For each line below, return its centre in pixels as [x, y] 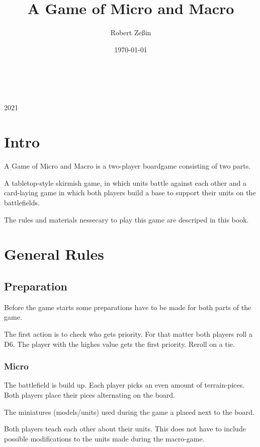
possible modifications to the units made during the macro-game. [104, 438]
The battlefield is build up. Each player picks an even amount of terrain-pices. [124, 385]
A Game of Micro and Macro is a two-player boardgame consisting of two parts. [127, 166]
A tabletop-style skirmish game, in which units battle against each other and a [125, 182]
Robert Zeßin [131, 32]
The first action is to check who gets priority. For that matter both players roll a [128, 333]
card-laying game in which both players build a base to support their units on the [130, 193]
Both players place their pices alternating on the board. [90, 394]
